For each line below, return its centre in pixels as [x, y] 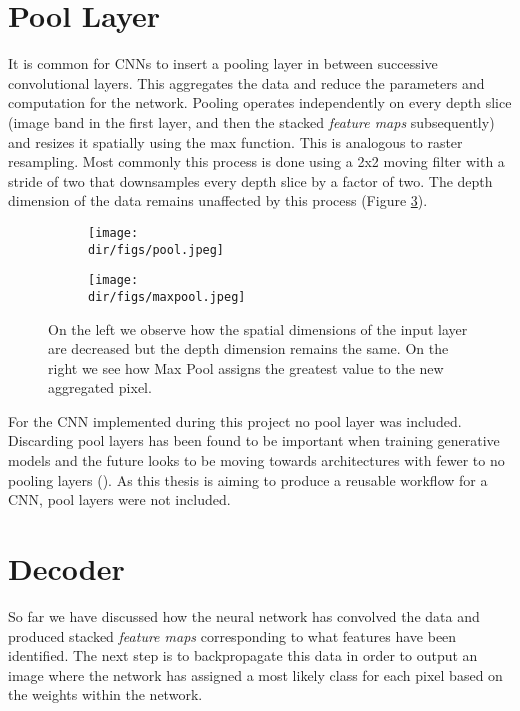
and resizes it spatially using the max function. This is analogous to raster [235, 141]
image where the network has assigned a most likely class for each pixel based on [255, 674]
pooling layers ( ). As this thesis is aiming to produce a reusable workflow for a [248, 479]
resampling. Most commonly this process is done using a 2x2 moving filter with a [256, 161]
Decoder [66, 568]
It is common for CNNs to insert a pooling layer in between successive [223, 63]
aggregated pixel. [100, 387]
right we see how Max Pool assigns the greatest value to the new [246, 367]
